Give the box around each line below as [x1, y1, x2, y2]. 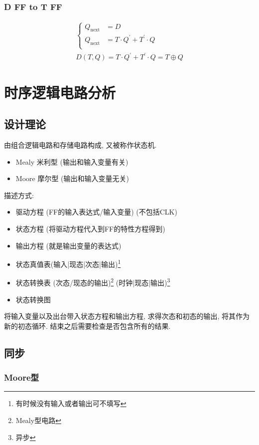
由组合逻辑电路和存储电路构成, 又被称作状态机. [4, 140, 157, 150]
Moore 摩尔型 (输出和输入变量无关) [15, 173, 129, 184]
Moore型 [4, 371, 39, 384]
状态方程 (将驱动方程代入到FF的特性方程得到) [15, 223, 165, 234]
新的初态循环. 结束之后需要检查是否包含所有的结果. [4, 320, 171, 331]
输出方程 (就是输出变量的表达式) [15, 240, 122, 250]
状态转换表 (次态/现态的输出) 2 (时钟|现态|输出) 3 [15, 276, 170, 288]
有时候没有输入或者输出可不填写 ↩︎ [15, 398, 127, 409]
